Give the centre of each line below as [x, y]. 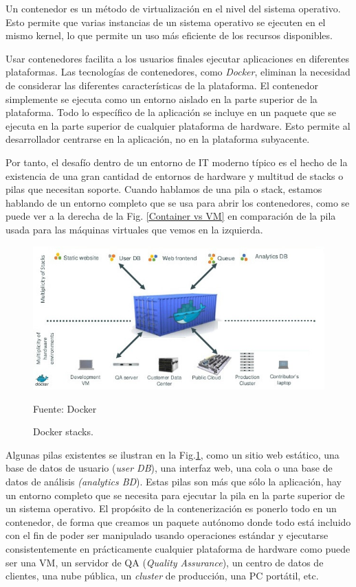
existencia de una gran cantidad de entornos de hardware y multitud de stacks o [175, 175]
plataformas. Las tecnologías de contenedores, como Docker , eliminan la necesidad [178, 72]
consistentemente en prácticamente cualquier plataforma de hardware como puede [178, 548]
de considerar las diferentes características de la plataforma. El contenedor [162, 85]
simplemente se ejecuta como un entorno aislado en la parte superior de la [162, 99]
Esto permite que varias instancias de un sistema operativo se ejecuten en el [166, 22]
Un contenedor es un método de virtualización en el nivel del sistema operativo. [173, 8]
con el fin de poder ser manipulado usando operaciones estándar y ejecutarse [167, 535]
